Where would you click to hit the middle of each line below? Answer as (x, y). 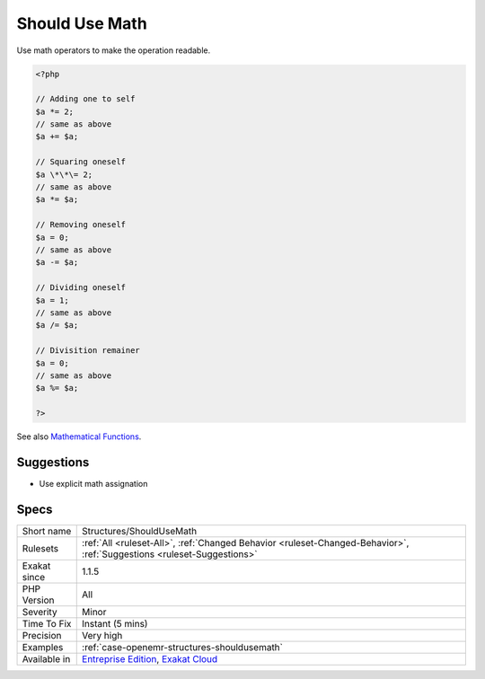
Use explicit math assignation (93, 483)
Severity (40, 612)
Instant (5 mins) (115, 623)
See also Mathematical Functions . (79, 436)
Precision (42, 635)
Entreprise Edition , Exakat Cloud (150, 658)
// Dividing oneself (80, 288)
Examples (43, 647)
